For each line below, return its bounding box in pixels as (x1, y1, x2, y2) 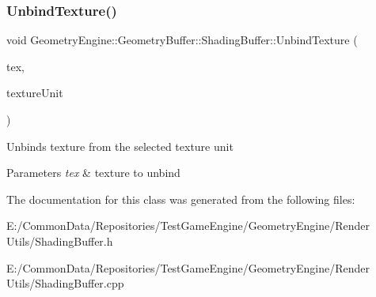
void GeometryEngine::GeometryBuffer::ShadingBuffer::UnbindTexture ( (6, 32, 358, 48)
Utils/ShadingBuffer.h (6, 232, 113, 249)
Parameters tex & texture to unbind (6, 164, 180, 181)
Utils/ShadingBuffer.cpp (6, 275, 124, 291)
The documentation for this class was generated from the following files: (6, 190, 355, 207)
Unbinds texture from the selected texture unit (6, 137, 234, 154)
